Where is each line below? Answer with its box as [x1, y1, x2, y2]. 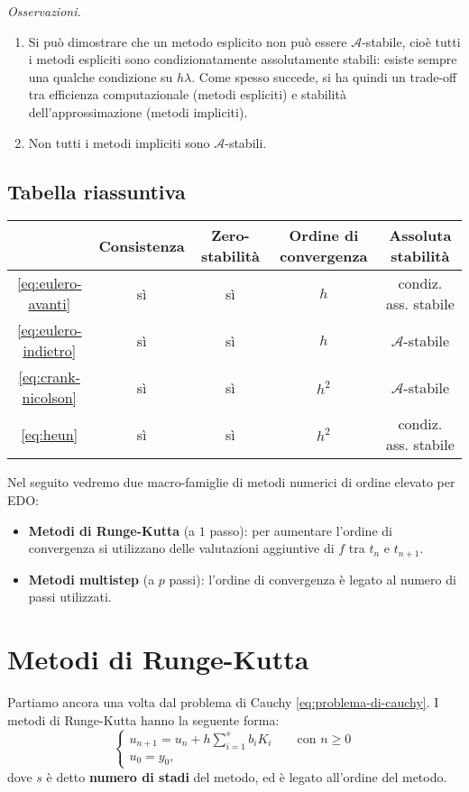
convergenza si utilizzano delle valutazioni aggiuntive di [28, 539, 335, 557]
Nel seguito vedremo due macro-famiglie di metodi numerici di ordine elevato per [7, 473, 455, 492]
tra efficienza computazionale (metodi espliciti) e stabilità [28, 85, 346, 104]
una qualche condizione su [28, 67, 173, 86]
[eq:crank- [18, 366, 81, 388]
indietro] [23, 340, 77, 362]
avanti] [28, 293, 71, 315]
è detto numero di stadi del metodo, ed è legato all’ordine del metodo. [46, 767, 447, 786]
